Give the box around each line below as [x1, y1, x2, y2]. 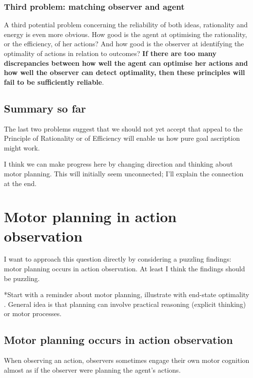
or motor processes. [4, 308, 62, 319]
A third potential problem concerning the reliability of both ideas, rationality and [4, 19, 248, 30]
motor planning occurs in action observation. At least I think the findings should [4, 264, 245, 274]
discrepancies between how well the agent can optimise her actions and [4, 57, 248, 68]
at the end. [4, 178, 37, 188]
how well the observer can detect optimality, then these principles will [4, 67, 245, 77]
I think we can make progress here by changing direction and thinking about [4, 159, 233, 169]
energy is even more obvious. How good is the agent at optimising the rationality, [4, 29, 247, 39]
